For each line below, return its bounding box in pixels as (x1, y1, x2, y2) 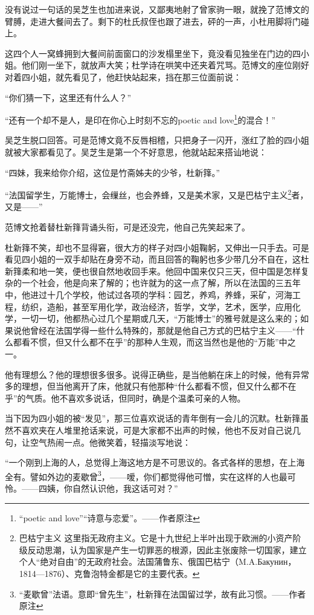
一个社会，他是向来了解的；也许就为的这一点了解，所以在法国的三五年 (21, 276, 301, 289)
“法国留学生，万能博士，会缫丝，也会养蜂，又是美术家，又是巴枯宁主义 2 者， (5, 187, 309, 201)
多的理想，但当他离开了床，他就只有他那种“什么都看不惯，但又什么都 (5, 380, 280, 392)
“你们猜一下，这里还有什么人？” (5, 91, 132, 103)
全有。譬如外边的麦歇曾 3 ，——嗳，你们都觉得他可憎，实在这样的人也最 (5, 468, 287, 483)
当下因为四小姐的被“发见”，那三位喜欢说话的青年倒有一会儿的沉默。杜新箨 (5, 412, 301, 425)
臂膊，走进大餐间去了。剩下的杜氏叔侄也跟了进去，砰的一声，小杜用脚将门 (5, 15, 301, 27)
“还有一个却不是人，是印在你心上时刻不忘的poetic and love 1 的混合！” (5, 112, 276, 126)
